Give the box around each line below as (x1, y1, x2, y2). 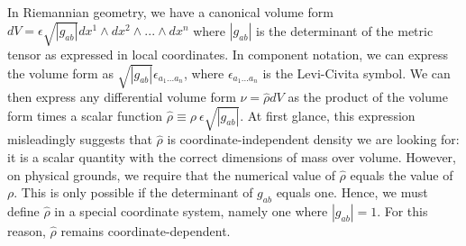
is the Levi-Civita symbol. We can (262, 63, 451, 82)
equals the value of (350, 165, 453, 184)
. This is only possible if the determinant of (14, 183, 253, 202)
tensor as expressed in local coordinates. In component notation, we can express (7, 45, 449, 64)
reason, (7, 222, 46, 240)
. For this (377, 202, 428, 220)
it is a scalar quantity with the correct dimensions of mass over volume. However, (7, 148, 456, 167)
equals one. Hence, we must (276, 183, 428, 202)
